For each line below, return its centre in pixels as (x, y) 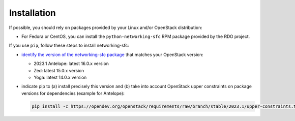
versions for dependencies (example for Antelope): (73, 93)
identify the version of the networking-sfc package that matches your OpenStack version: (112, 55)
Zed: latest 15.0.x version (59, 70)
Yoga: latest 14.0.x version (60, 77)
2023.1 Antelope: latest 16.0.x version (71, 63)
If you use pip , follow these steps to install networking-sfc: (69, 45)
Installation (32, 13)
